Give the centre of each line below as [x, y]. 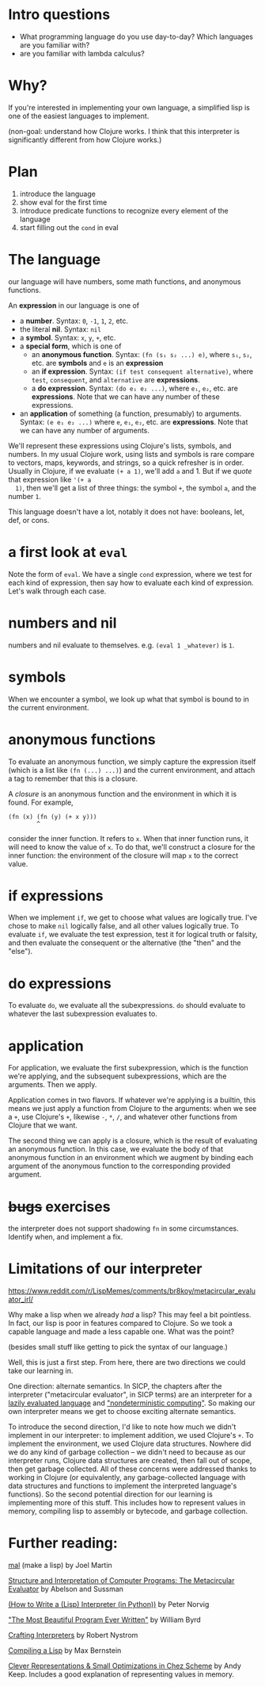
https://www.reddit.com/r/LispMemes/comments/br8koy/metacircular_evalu [132, 1291]
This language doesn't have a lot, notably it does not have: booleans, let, [127, 511]
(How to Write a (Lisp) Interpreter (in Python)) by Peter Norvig [109, 1604]
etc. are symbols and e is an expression [97, 363]
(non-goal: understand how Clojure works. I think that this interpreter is [124, 131]
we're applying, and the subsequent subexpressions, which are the [117, 1076]
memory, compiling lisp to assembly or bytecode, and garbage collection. [128, 1511]
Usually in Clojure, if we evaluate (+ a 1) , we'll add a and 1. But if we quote [130, 471]
